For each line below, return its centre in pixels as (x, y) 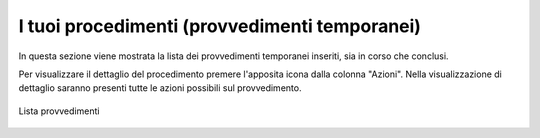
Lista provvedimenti (59, 111)
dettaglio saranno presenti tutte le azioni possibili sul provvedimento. (160, 88)
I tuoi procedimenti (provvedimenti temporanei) (220, 26)
